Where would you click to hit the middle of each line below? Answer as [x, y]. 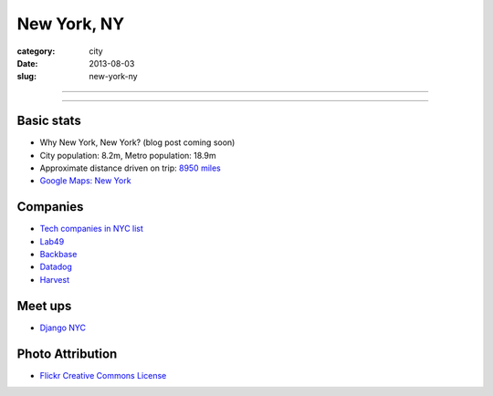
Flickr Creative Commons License [103, 375]
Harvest [55, 279]
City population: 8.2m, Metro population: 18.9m [128, 155]
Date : [27, 63]
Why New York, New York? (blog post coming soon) [137, 142]
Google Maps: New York [85, 181]
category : [36, 51]
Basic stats [49, 121]
